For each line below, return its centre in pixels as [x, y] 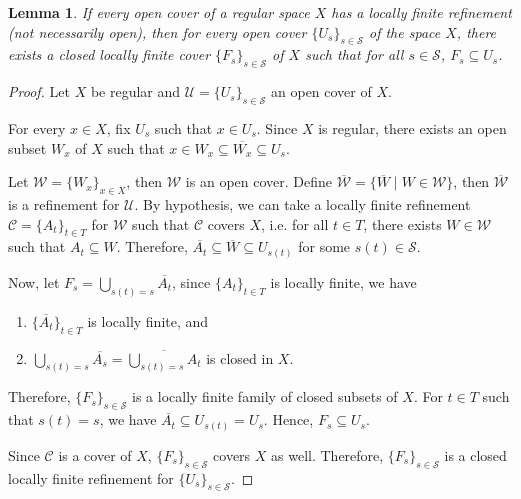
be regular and [135, 91]
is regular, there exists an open [412, 127]
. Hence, [288, 419]
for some [324, 246]
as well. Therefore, [327, 454]
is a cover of [95, 454]
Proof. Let [39, 91]
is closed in [240, 357]
